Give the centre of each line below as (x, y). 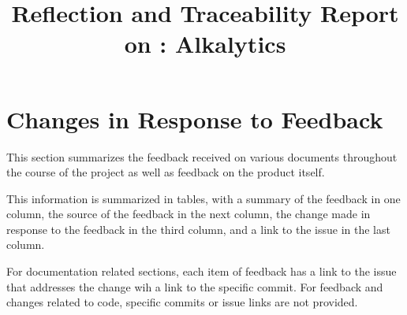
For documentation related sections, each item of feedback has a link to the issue (202, 271)
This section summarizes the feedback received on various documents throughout (202, 156)
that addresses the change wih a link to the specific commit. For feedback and (195, 286)
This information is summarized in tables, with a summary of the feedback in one (203, 198)
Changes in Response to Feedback (195, 119)
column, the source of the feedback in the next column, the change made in (189, 214)
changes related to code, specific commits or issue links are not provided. (182, 302)
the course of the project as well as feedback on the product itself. (166, 172)
